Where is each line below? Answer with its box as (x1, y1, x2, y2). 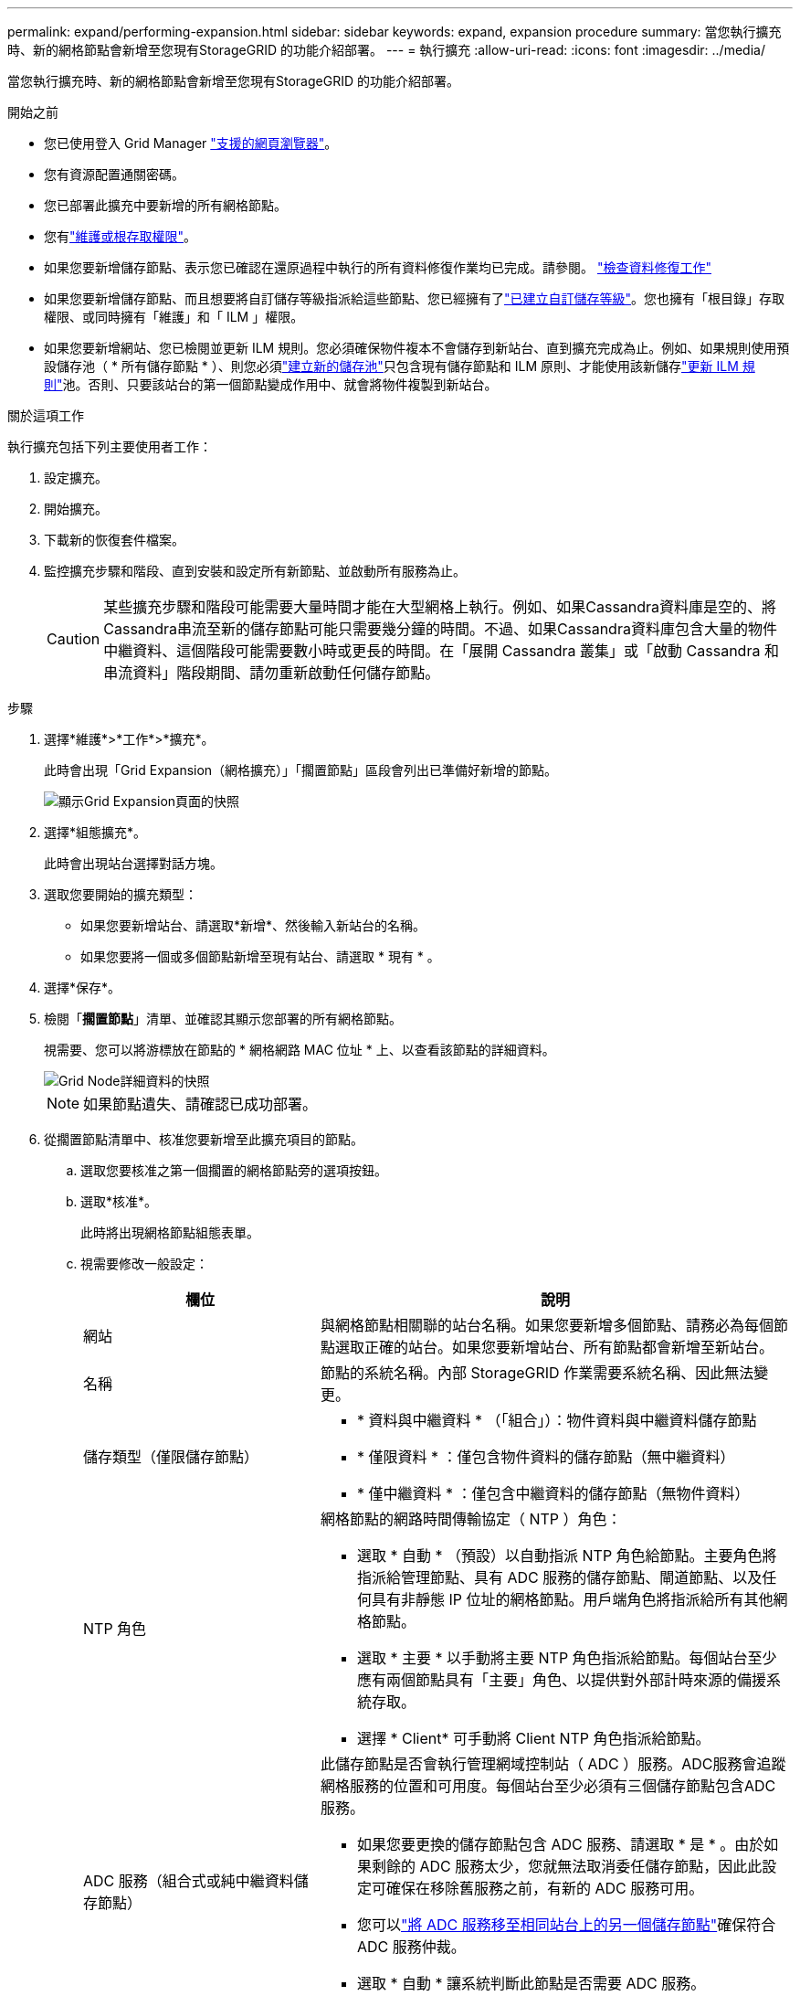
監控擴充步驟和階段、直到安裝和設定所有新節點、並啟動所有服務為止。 (44, 563, 466, 579)
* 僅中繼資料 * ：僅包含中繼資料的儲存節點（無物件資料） (356, 1484, 750, 1502)
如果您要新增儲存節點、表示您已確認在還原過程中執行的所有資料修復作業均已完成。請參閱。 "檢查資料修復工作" (44, 260, 711, 275)
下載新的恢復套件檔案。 (44, 532, 184, 547)
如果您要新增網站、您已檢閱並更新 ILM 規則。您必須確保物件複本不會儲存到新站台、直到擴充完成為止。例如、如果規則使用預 (44, 340, 790, 356)
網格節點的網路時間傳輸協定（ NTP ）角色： (320, 1510, 622, 1528)
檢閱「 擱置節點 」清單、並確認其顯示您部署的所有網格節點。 (44, 1011, 402, 1026)
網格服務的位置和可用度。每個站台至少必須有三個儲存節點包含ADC (320, 1777, 776, 1795)
